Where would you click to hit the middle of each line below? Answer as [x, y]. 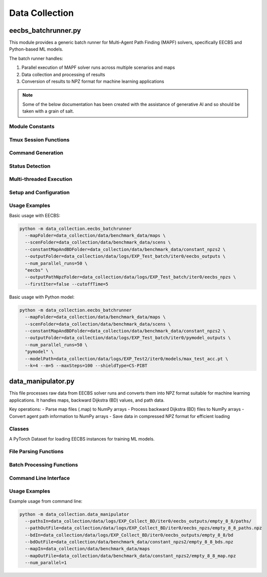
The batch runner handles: [36, 58]
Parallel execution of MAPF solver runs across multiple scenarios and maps [98, 67]
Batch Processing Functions [44, 465]
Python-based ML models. [36, 49]
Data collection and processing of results [63, 74]
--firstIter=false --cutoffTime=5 [67, 284]
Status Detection [30, 166]
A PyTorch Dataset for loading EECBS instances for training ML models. [82, 439]
